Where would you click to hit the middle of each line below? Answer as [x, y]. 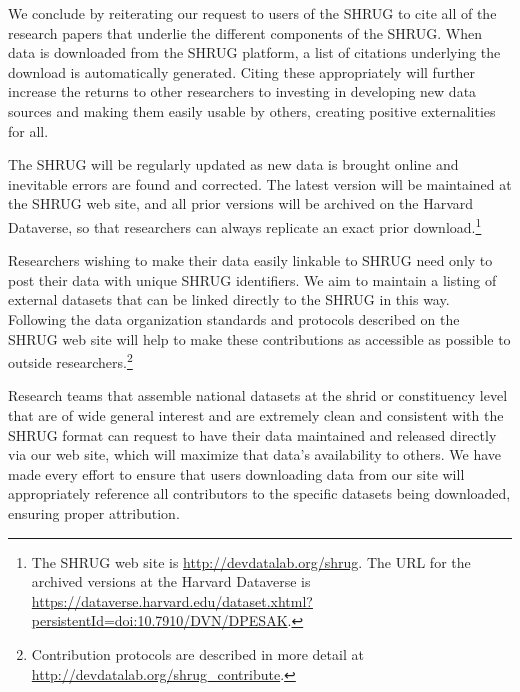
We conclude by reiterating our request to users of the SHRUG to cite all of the [252, 13]
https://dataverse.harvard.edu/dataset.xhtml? [172, 600]
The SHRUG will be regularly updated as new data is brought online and [233, 164]
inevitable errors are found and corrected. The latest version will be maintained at [260, 183]
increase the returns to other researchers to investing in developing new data [242, 91]
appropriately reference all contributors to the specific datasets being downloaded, [259, 493]
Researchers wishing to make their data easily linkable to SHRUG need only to [250, 260]
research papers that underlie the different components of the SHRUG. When [245, 32]
